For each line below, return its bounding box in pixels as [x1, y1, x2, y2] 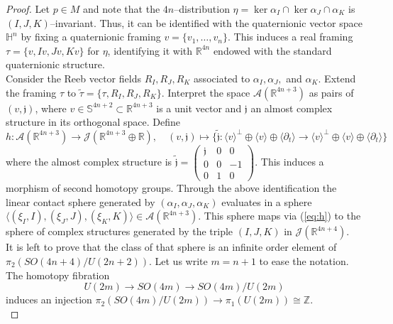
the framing [6, 85, 57, 99]
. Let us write [148, 253, 208, 268]
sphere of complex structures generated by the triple [6, 224, 233, 239]
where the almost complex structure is [6, 154, 172, 169]
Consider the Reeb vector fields [6, 70, 141, 85]
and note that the [83, 1, 160, 16]
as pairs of [309, 85, 354, 99]
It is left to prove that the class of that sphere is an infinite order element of [6, 239, 337, 254]
